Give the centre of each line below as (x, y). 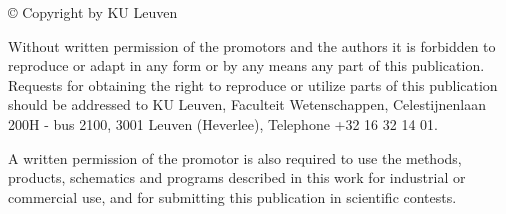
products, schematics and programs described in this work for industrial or (237, 177)
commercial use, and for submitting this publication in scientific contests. (232, 196)
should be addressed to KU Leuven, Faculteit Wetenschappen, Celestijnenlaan (247, 104)
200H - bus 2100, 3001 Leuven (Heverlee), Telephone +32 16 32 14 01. (223, 123)
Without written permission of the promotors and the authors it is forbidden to (252, 45)
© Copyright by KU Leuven (93, 12)
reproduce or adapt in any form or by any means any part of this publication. (246, 65)
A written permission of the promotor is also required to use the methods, (235, 157)
